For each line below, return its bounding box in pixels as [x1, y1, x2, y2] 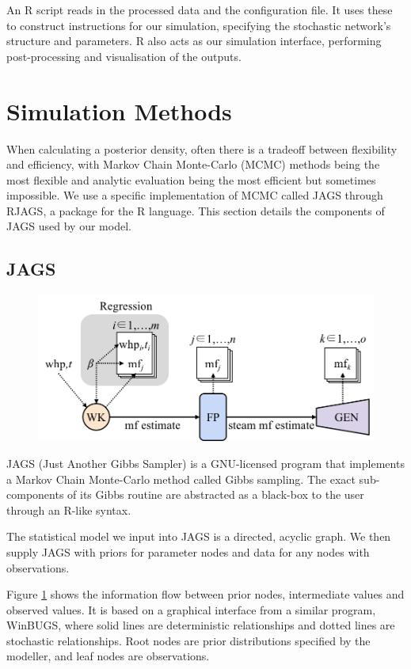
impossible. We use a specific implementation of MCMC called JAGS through [6, 187, 383, 203]
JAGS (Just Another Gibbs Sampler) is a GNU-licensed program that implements [6, 454, 405, 471]
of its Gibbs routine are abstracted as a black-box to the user [67, 486, 364, 503]
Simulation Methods [6, 94, 232, 127]
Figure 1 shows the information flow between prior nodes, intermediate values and [6, 586, 405, 602]
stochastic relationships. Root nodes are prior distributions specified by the [6, 632, 371, 648]
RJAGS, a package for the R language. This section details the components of [6, 202, 385, 219]
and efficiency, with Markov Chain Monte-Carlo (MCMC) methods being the [6, 156, 380, 173]
